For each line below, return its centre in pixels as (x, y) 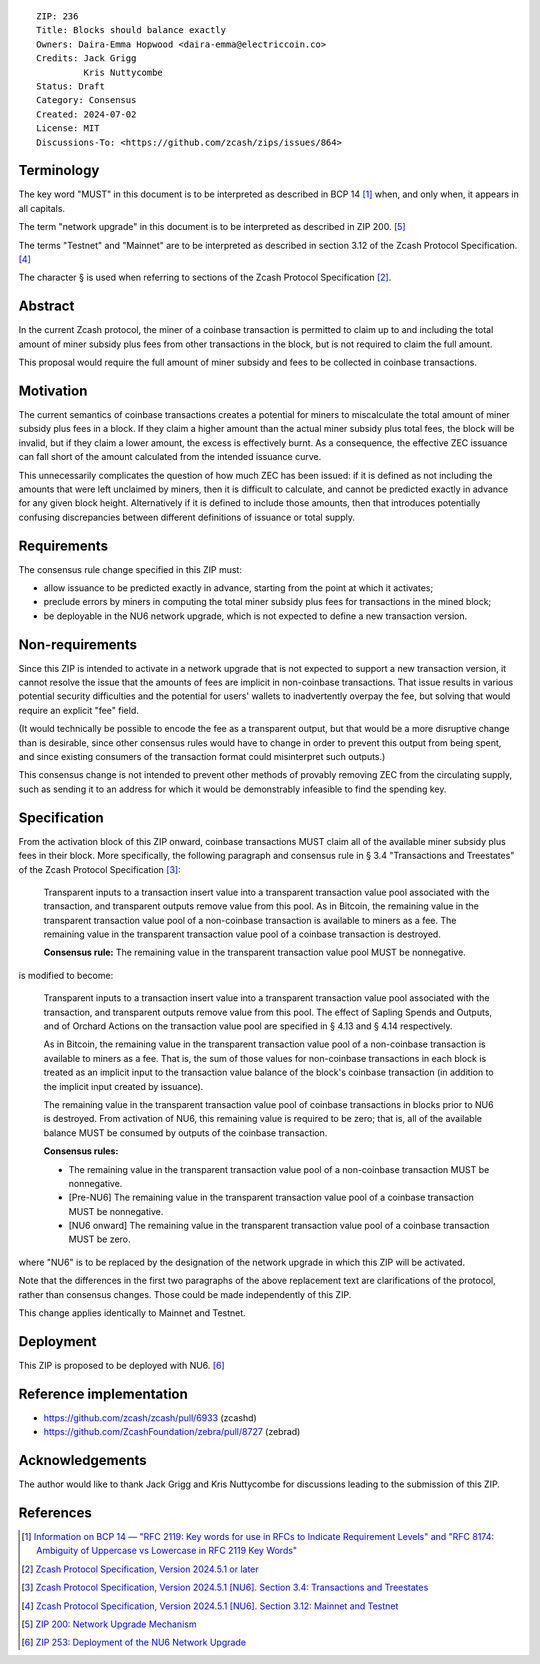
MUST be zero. (99, 1239)
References (55, 1512)
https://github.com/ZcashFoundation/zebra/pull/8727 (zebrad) (172, 1432)
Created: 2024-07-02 (86, 114)
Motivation (53, 390)
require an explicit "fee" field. (79, 710)
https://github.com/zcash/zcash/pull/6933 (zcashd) (150, 1417)
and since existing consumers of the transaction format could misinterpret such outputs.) (202, 757)
